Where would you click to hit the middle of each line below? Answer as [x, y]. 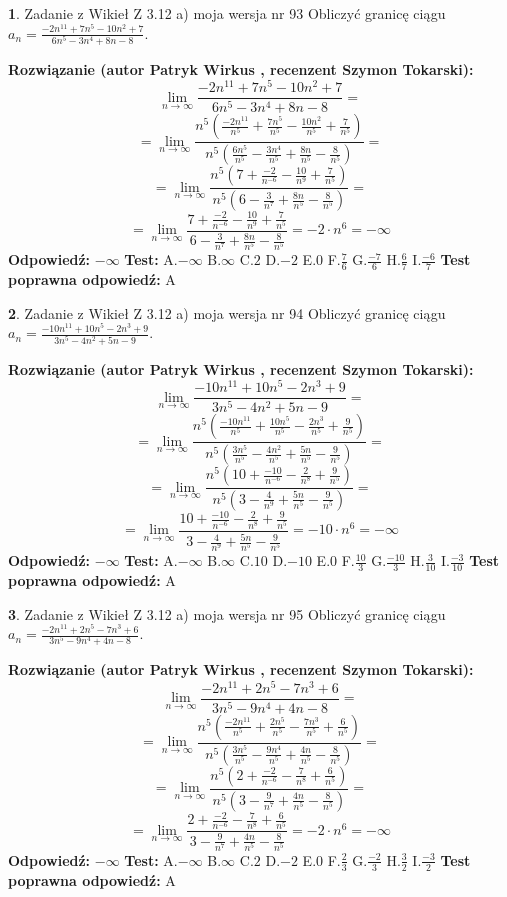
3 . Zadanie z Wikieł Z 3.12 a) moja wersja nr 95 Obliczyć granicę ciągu [227, 613]
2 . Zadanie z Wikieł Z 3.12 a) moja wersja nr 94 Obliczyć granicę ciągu [227, 312]
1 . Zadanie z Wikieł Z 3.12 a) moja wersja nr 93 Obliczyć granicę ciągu [227, 13]
